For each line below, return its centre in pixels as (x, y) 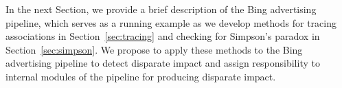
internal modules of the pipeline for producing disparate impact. (141, 76)
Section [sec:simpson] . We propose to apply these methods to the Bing (154, 49)
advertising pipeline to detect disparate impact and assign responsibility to (163, 63)
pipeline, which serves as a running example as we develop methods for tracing (171, 22)
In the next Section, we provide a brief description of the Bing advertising (161, 9)
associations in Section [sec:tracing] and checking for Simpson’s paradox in (163, 36)
